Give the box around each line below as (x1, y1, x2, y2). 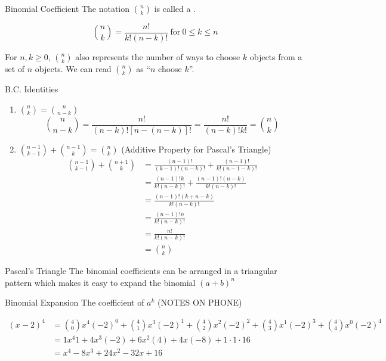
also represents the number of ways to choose (75, 51, 240, 63)
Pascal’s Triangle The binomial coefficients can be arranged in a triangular (5, 264, 277, 277)
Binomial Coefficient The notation (5, 2, 130, 14)
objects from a (249, 51, 302, 63)
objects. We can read (35, 63, 112, 75)
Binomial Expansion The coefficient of (5, 296, 144, 309)
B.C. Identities (5, 83, 58, 95)
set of (5, 63, 25, 75)
